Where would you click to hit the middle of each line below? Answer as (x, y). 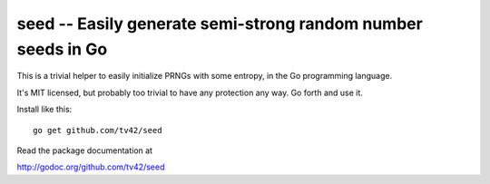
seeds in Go (62, 49)
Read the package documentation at (85, 150)
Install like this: (44, 110)
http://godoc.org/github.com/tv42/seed (91, 167)
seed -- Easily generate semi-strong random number (220, 24)
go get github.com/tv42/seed (98, 130)
